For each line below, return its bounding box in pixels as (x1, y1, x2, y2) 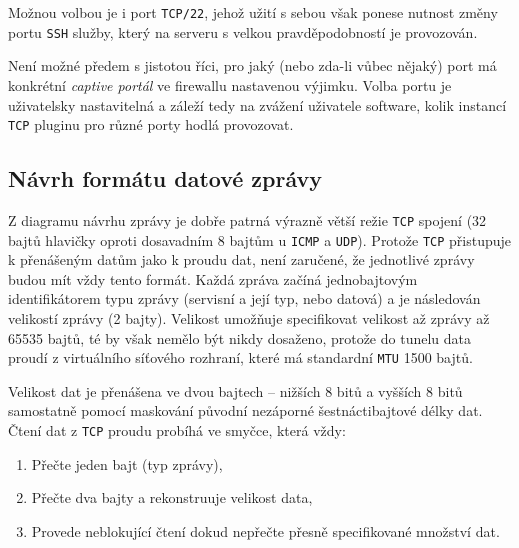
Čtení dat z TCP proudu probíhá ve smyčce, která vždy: (8, 420, 346, 441)
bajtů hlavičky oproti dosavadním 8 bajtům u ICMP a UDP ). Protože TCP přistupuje (8, 229, 512, 250)
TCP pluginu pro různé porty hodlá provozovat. (8, 114, 294, 135)
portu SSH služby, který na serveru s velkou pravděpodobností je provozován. (8, 21, 478, 42)
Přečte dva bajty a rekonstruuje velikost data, (31, 487, 313, 508)
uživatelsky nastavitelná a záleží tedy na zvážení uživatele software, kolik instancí (8, 94, 507, 115)
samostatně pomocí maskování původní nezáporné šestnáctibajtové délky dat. (8, 400, 483, 421)
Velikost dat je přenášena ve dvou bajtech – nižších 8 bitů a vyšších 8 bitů (8, 380, 463, 401)
